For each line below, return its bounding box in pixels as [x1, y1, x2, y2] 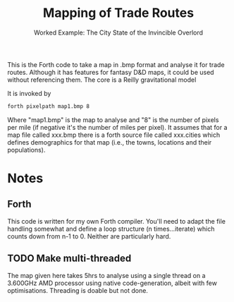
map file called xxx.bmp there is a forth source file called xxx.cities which [7, 131, 221, 139]
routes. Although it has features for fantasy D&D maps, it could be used [7, 68, 214, 76]
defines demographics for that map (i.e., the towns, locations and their [7, 138, 212, 146]
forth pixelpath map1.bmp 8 [7, 102, 90, 110]
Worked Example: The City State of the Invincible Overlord [34, 28, 203, 37]
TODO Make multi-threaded [7, 253, 132, 265]
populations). [7, 145, 46, 154]
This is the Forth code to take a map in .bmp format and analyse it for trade [7, 60, 225, 68]
